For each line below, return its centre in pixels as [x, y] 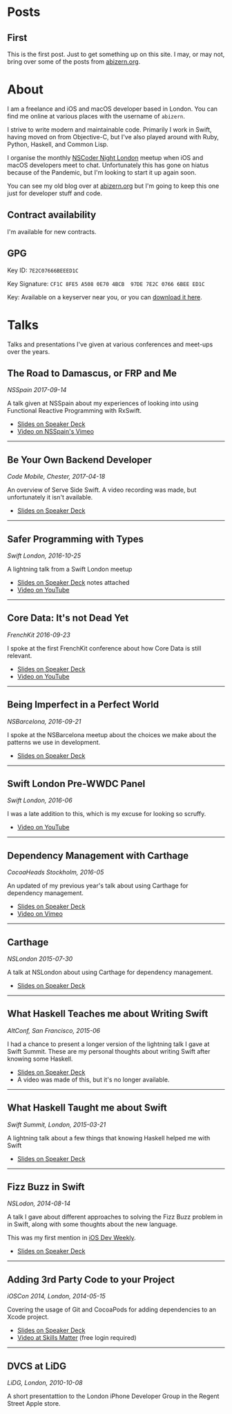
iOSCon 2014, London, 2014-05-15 [56, 1296]
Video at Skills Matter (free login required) [77, 1338]
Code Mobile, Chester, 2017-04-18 [56, 477]
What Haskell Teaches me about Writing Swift [108, 1014]
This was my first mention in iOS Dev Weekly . [71, 1238]
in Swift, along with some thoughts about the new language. [93, 1224]
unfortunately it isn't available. [50, 497]
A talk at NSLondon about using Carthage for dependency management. [110, 972]
